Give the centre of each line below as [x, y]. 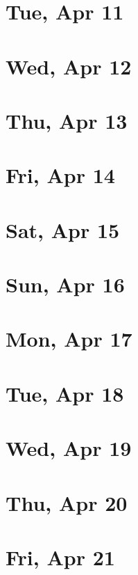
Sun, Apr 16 [65, 284]
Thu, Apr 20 [67, 502]
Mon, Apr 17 [69, 339]
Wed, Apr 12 [69, 66]
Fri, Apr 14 [60, 175]
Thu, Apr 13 [67, 120]
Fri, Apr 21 [60, 557]
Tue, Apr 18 [65, 393]
